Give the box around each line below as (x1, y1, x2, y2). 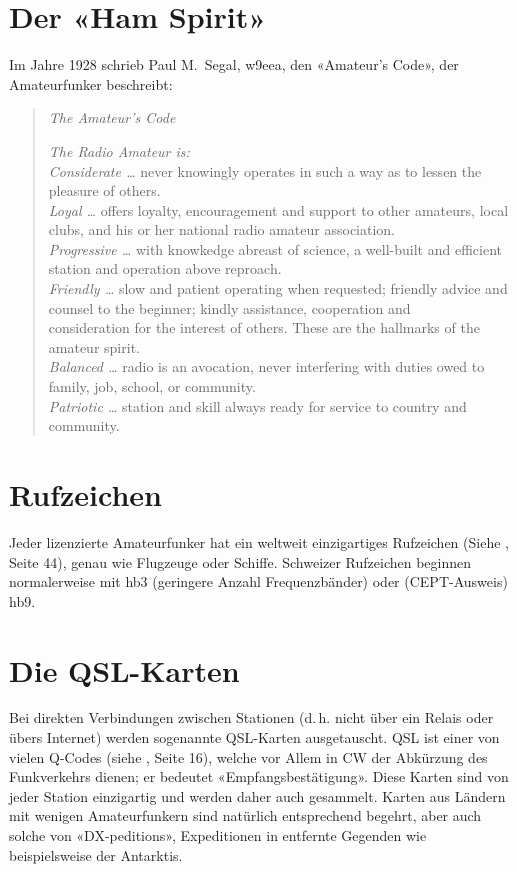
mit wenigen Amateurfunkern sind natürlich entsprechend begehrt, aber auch (9, 805, 482, 826)
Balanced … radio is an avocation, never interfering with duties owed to (48, 356, 485, 377)
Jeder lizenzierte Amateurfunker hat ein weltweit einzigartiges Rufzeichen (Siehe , (9, 531, 509, 552)
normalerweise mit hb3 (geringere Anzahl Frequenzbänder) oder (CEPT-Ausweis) (9, 571, 508, 592)
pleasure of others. (48, 180, 161, 201)
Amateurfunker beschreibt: (9, 73, 173, 94)
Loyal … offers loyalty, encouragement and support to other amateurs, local (48, 199, 509, 220)
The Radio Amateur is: (48, 140, 190, 161)
